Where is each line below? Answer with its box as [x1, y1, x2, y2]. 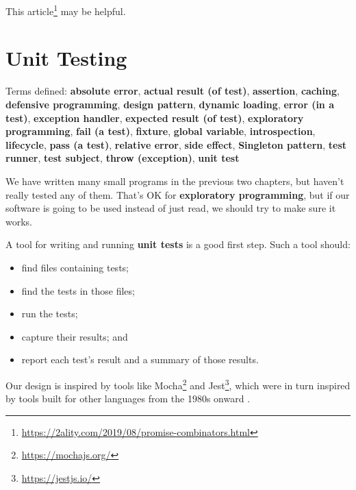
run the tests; [21, 306, 78, 321]
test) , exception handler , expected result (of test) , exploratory [5, 110, 304, 125]
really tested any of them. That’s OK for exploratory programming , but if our [5, 187, 350, 201]
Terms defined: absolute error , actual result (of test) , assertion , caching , [5, 84, 340, 98]
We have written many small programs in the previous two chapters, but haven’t [5, 173, 344, 188]
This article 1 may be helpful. [5, 2, 126, 18]
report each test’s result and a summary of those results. [21, 352, 259, 367]
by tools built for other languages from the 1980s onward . [5, 391, 251, 406]
